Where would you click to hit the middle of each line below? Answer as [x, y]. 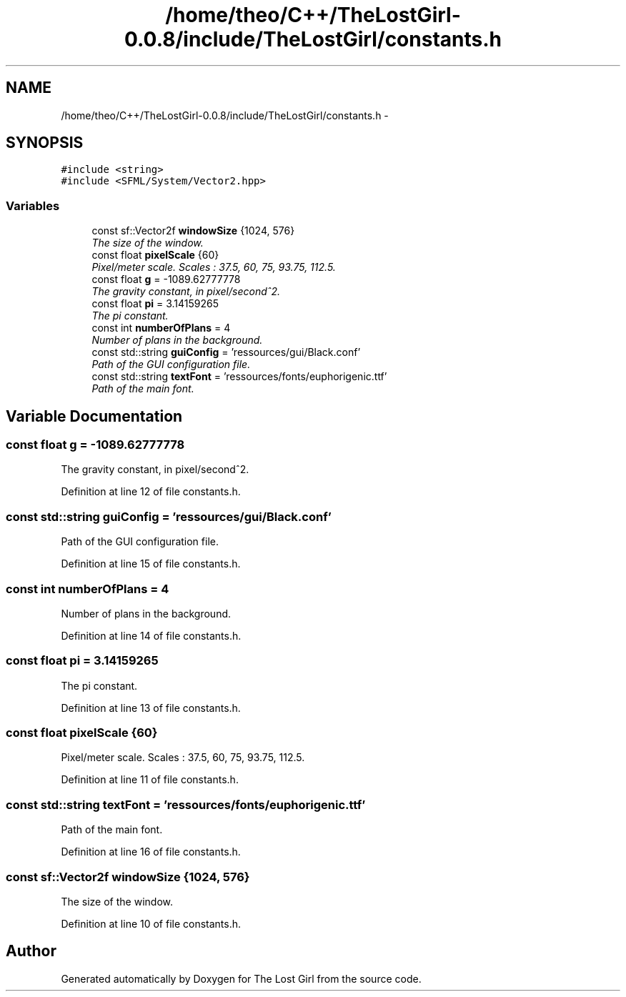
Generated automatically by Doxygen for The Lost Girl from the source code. [241, 978]
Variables [33, 205]
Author [31, 951]
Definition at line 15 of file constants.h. [151, 564]
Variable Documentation [94, 416]
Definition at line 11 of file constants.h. [150, 780]
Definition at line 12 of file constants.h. [151, 492]
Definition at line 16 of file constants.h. [151, 852]
